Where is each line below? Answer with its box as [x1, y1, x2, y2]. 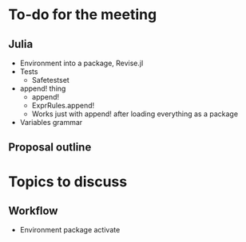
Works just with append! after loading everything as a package [31, 109, 238, 119]
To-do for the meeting [8, 6, 157, 24]
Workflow [8, 204, 58, 217]
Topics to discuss [8, 173, 128, 190]
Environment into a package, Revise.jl [19, 58, 144, 68]
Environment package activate [19, 225, 121, 235]
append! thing [19, 84, 66, 93]
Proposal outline [8, 141, 92, 154]
